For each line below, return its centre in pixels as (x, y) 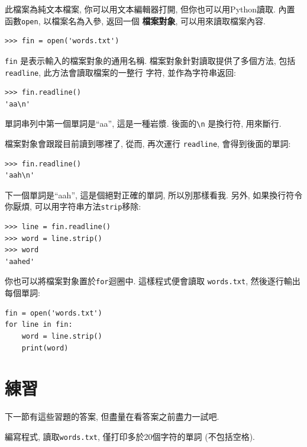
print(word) (45, 348)
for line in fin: (39, 325)
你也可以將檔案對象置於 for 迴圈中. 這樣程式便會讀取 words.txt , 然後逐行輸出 (153, 281)
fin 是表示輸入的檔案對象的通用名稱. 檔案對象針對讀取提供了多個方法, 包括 (150, 60)
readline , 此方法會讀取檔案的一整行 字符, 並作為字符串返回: (120, 72)
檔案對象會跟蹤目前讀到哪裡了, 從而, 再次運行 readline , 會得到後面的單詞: (148, 143)
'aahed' (20, 261)
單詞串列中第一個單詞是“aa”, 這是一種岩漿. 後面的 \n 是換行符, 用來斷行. (143, 123)
